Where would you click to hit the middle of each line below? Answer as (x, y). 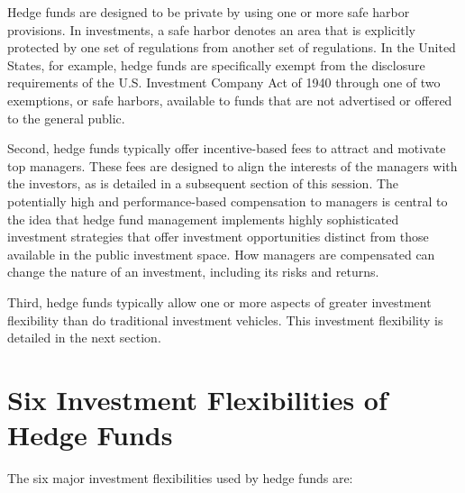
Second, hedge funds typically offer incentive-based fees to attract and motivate (227, 148)
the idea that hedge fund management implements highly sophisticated (203, 219)
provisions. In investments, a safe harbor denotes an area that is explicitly (211, 29)
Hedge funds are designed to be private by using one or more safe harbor (209, 12)
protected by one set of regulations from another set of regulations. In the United (232, 47)
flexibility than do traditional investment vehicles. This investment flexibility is (225, 320)
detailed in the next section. (84, 338)
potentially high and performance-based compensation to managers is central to (228, 201)
